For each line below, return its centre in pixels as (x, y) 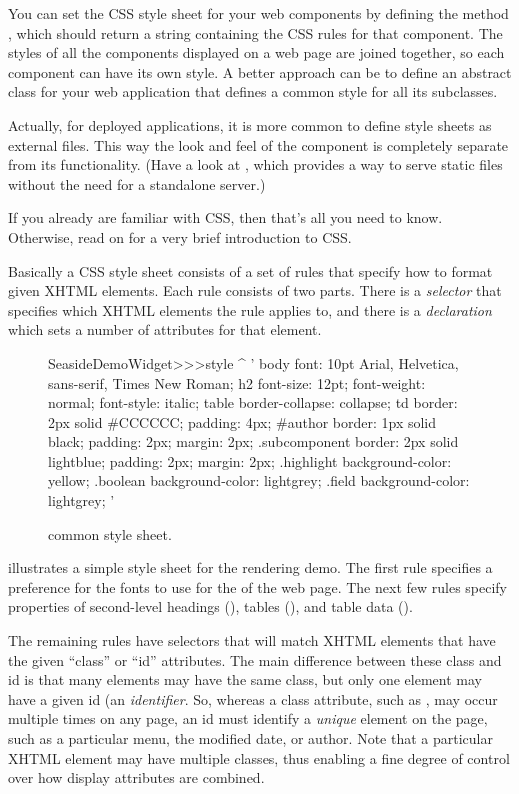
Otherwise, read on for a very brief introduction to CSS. (180, 236)
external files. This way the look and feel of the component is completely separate (258, 144)
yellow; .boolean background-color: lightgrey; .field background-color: (259, 480)
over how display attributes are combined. (136, 777)
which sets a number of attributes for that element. (165, 329)
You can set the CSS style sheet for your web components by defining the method (258, 13)
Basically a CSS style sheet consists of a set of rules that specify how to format (250, 270)
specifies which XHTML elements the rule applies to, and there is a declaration (250, 309)
